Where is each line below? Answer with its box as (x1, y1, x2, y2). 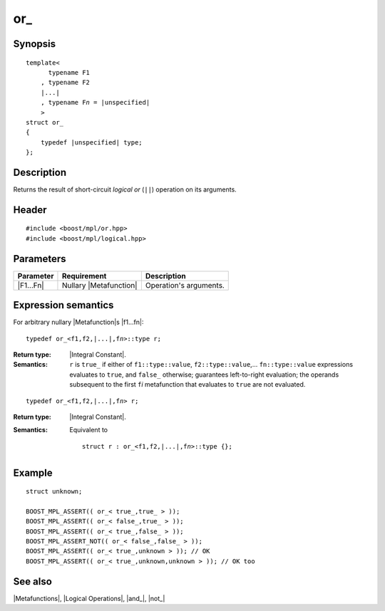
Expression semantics (13, 299, 114, 311)
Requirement (61, 271, 107, 281)
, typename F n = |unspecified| (40, 98, 150, 107)
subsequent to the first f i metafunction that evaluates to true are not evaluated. (69, 380, 306, 389)
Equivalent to (69, 426, 108, 434)
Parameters (13, 253, 66, 265)
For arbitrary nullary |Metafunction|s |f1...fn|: (13, 318, 144, 327)
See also (13, 575, 53, 587)
